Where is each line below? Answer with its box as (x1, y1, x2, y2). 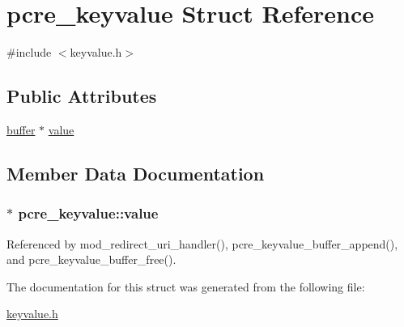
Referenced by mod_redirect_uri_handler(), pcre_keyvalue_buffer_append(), (6, 235, 398, 252)
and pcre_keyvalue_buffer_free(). (6, 251, 176, 268)
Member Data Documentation (6, 160, 265, 185)
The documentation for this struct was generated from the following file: (6, 278, 365, 295)
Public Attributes (6, 83, 157, 108)
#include (6, 44, 52, 61)
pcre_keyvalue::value (18, 203, 159, 223)
